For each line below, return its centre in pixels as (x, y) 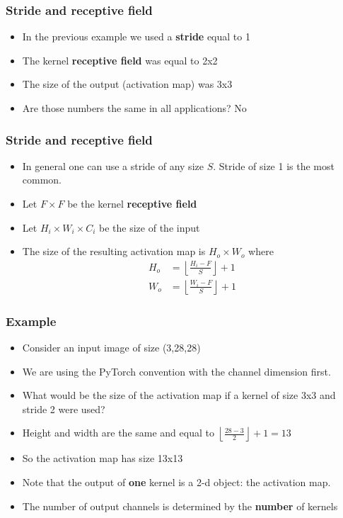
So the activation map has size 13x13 (103, 458)
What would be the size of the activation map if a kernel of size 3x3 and (179, 395)
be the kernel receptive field (132, 203)
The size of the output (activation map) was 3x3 (127, 84)
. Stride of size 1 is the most (274, 165)
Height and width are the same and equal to (118, 433)
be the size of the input (150, 227)
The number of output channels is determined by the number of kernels (180, 506)
